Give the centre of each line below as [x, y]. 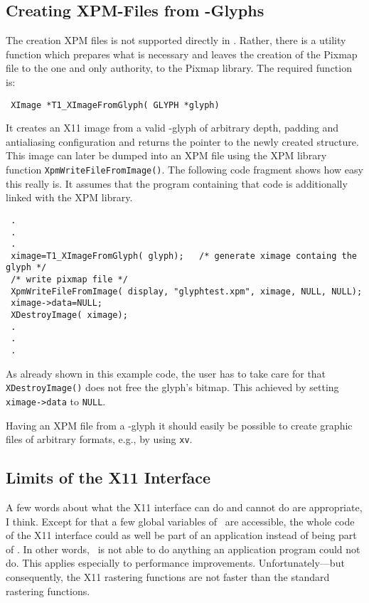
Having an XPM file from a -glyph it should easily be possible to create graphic [179, 425]
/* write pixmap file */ [69, 280]
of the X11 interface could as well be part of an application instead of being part [181, 535]
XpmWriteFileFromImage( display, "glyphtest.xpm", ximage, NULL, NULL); [187, 291]
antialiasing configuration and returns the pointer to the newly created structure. [182, 141]
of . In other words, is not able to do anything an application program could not [183, 549]
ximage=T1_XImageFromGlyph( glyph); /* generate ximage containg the [184, 256]
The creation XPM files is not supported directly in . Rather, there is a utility [176, 40]
